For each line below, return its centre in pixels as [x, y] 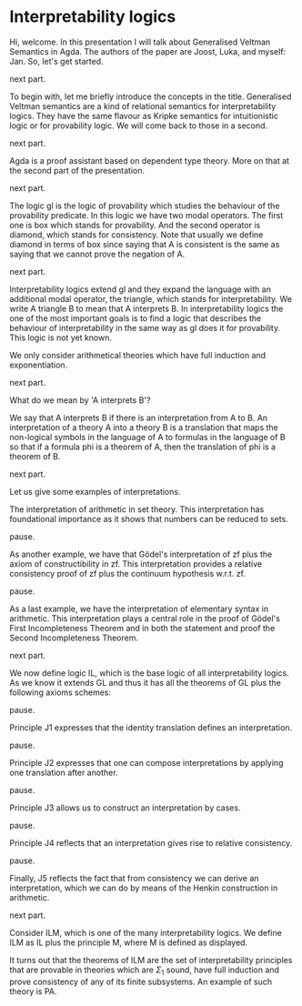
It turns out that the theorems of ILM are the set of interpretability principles [151, 960]
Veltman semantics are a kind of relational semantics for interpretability [143, 106]
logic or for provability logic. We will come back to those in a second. [139, 126]
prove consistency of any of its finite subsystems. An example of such [141, 981]
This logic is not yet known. [60, 337]
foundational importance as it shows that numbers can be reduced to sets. [149, 518]
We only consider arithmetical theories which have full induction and [138, 355]
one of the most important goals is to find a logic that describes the [136, 318]
